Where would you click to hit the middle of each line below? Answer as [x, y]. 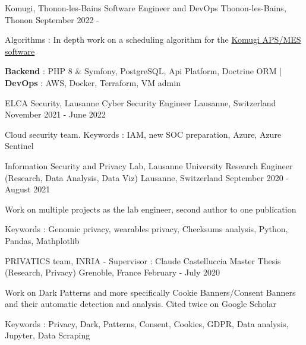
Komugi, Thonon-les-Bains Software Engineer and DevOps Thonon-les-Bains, [146, 8]
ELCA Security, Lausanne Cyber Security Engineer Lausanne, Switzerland [141, 102]
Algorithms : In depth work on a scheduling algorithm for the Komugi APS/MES [153, 39]
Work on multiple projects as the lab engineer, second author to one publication [151, 209]
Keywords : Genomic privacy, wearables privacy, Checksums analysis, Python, [146, 229]
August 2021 [28, 189]
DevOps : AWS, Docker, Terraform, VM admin [93, 82]
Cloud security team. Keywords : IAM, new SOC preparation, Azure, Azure [143, 134]
